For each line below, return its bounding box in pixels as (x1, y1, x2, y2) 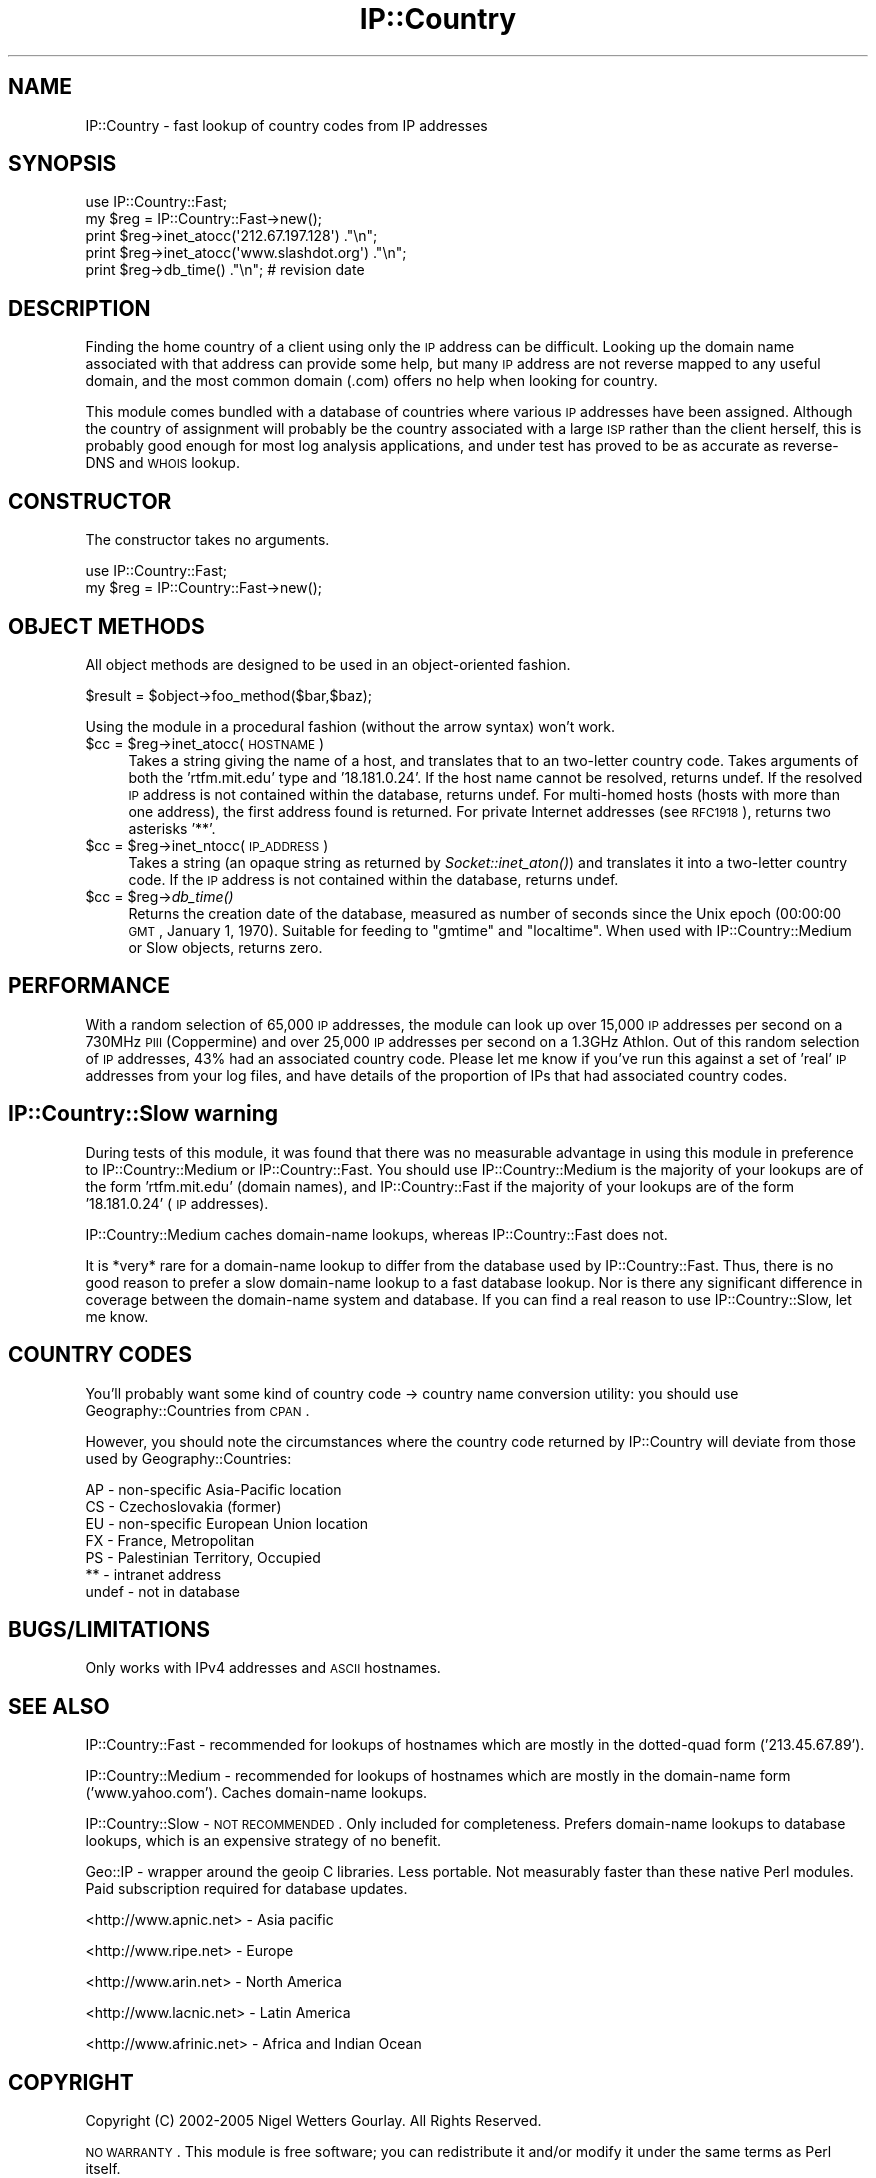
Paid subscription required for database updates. (85, 1880, 408, 1898)
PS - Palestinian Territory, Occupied (85, 1548, 321, 1566)
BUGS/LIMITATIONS (8, 1616, 210, 1642)
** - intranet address (85, 1565, 222, 1583)
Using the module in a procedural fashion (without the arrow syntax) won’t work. (85, 717, 616, 735)
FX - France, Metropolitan (85, 1531, 255, 1549)
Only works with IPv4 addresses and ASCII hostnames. (85, 1659, 441, 1677)
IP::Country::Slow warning (8, 1101, 278, 1127)
